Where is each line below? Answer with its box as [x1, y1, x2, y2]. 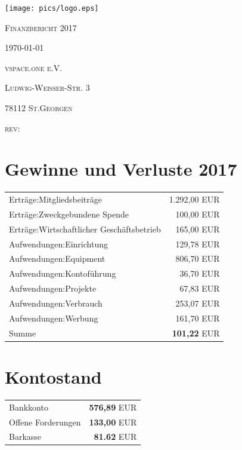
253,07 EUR [175, 297, 220, 309]
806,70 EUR [175, 252, 220, 265]
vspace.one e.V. [5, 61, 63, 74]
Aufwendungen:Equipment [9, 252, 106, 265]
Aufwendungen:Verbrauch [9, 297, 103, 309]
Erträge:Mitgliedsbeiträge [9, 193, 102, 206]
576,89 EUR [89, 400, 137, 413]
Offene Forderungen [9, 415, 81, 428]
